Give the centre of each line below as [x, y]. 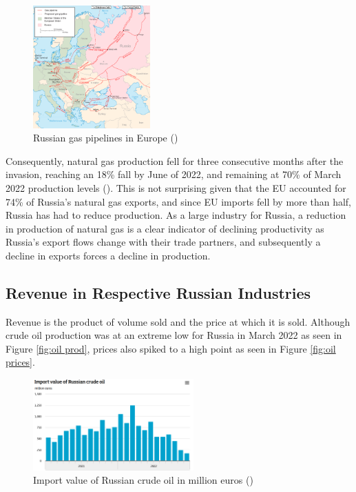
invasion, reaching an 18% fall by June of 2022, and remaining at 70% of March [174, 174]
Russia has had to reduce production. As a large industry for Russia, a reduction [176, 215]
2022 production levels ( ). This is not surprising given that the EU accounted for [176, 187]
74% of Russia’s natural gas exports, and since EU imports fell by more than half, [178, 201]
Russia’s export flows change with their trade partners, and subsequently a [163, 242]
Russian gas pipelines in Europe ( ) [106, 138]
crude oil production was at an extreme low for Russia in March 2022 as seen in [174, 335]
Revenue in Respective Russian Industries [158, 292]
